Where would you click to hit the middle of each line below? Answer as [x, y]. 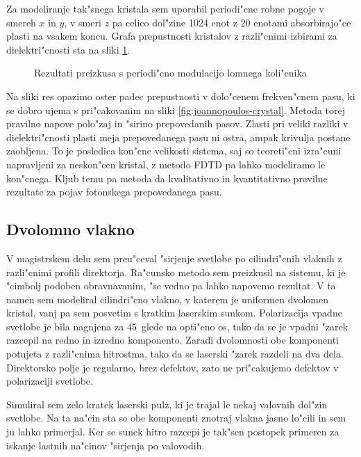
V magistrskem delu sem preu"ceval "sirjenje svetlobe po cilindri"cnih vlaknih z [174, 258]
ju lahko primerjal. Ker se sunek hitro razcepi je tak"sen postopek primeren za [173, 432]
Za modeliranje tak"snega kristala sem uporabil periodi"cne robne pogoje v [165, 8]
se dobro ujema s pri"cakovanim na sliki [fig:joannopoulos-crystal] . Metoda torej [176, 110]
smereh [21, 22]
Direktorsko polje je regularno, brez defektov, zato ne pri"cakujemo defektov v [173, 367]
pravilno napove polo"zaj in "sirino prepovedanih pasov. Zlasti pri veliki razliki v [177, 123]
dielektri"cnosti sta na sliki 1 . [68, 49]
